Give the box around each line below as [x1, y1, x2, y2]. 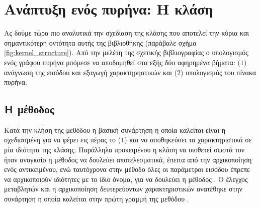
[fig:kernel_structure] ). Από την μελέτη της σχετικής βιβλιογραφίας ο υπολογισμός [4, 47, 248, 58]
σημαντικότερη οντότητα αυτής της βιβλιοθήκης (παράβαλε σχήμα [4, 37, 197, 48]
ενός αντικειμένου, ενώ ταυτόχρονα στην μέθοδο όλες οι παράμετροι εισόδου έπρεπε [4, 164, 250, 174]
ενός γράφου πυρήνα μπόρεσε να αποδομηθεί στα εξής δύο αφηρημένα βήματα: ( [4, 57, 240, 67]
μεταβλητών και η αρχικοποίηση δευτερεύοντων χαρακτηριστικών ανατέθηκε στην [4, 183, 242, 194]
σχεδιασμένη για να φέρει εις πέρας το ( [4, 134, 121, 145]
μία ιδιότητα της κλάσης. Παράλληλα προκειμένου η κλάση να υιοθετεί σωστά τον [4, 144, 245, 155]
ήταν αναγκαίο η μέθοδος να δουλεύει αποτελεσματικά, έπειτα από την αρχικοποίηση [4, 154, 252, 164]
